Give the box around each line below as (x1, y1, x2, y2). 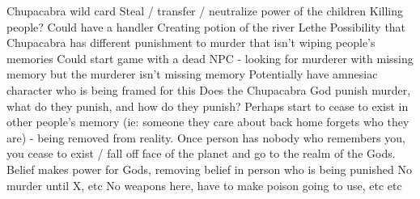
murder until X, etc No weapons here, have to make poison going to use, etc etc (6, 176, 402, 193)
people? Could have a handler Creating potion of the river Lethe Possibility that (6, 18, 406, 35)
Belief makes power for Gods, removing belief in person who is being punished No (6, 160, 412, 177)
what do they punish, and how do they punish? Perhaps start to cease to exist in (6, 97, 409, 114)
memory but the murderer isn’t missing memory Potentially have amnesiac (6, 66, 378, 83)
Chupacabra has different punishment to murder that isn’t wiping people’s (6, 34, 375, 51)
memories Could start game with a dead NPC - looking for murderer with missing (6, 49, 414, 66)
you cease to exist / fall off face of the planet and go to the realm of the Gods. (6, 145, 396, 162)
